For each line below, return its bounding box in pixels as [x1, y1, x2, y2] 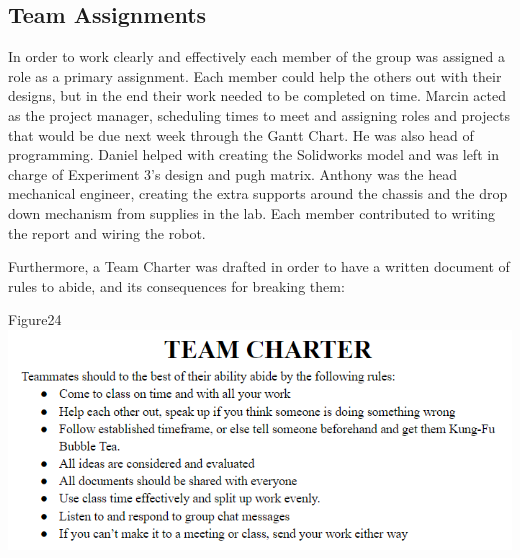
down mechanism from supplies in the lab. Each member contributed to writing [8, 202, 496, 223]
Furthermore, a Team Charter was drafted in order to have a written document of [8, 256, 510, 277]
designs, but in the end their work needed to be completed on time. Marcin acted [8, 85, 507, 106]
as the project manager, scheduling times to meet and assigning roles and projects [8, 104, 510, 125]
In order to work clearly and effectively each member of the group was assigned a [8, 46, 506, 67]
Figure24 [8, 309, 62, 330]
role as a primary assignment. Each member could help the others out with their [8, 65, 502, 86]
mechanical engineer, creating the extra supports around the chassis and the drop [8, 183, 508, 204]
